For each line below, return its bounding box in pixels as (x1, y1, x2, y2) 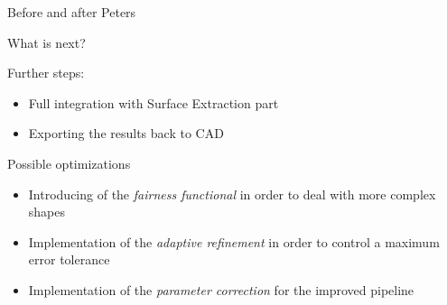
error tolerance (28, 250, 110, 269)
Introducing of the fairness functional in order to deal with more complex (28, 184, 436, 203)
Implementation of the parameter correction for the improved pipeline (28, 280, 414, 299)
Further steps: (7, 63, 85, 82)
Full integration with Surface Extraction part (28, 93, 279, 112)
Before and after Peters (7, 3, 136, 21)
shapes (28, 202, 66, 221)
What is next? (7, 32, 86, 51)
